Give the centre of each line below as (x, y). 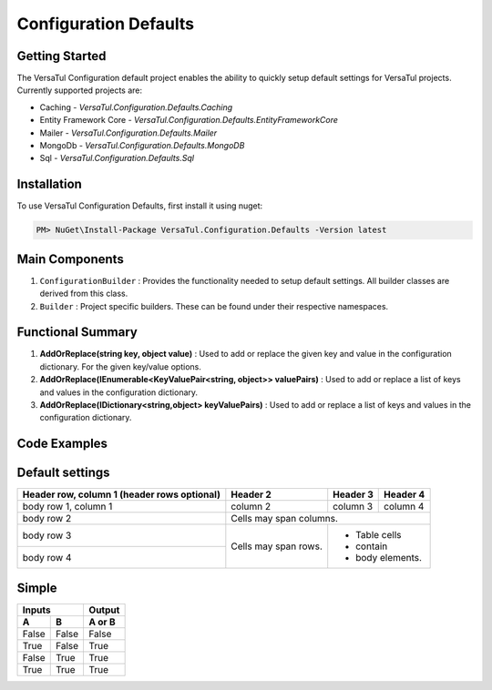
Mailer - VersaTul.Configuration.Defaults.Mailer (128, 133)
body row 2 (47, 519)
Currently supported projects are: (80, 90)
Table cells (379, 535)
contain (372, 546)
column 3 (353, 507)
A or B (102, 622)
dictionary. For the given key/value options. (121, 366)
